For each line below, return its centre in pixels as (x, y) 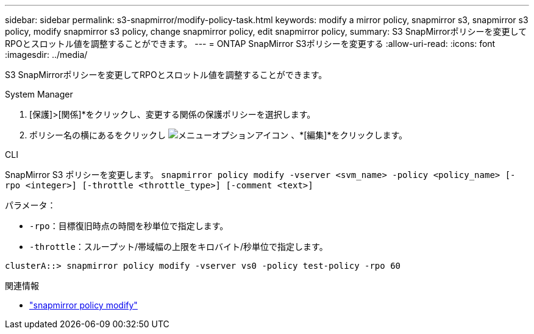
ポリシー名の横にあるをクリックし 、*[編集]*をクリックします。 (219, 135)
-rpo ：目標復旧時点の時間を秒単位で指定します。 (129, 226)
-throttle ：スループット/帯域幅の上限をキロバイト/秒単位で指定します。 (179, 247)
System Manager (39, 94)
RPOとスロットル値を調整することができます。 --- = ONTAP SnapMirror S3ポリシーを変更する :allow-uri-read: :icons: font (250, 44)
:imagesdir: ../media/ (46, 55)
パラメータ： (30, 205)
